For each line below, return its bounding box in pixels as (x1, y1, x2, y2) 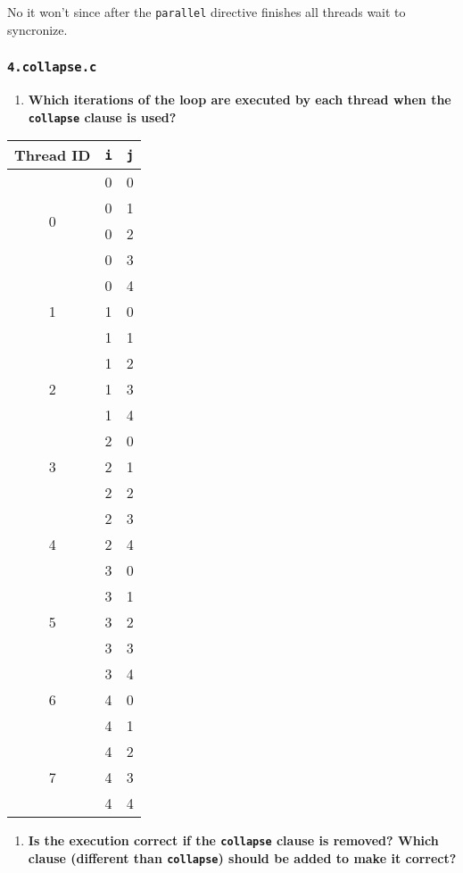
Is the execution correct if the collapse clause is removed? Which (28, 831, 439, 850)
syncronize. (7, 20, 68, 38)
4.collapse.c (7, 60, 97, 75)
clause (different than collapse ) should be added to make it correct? (28, 848, 457, 867)
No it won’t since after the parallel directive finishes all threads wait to (7, 3, 406, 21)
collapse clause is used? (28, 107, 177, 126)
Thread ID (14, 145, 91, 166)
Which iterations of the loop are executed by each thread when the (28, 90, 451, 109)
